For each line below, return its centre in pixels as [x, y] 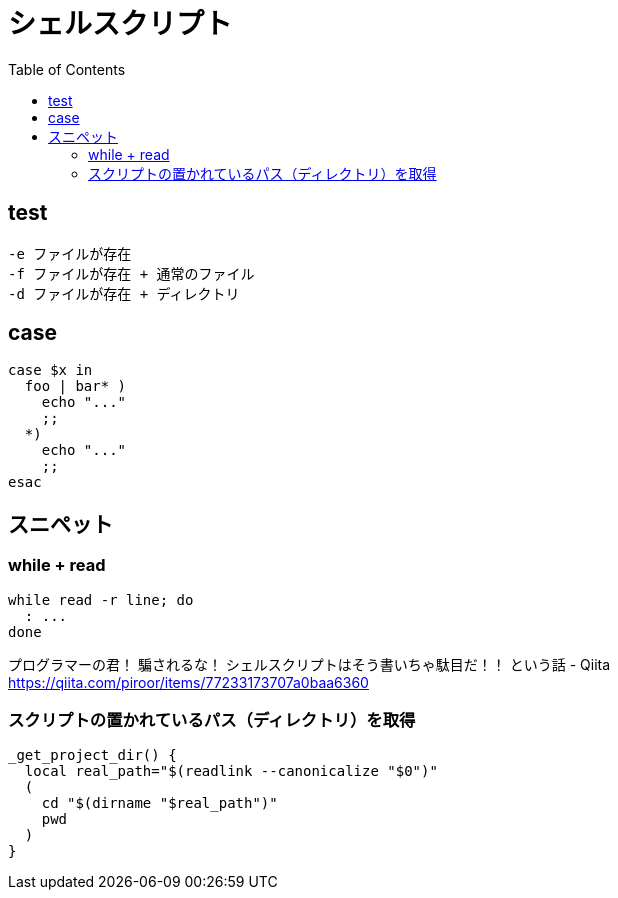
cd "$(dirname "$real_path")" [159, 803]
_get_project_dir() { [92, 755]
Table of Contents [67, 69]
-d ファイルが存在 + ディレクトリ [124, 293]
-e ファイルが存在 [70, 253]
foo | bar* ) [75, 386]
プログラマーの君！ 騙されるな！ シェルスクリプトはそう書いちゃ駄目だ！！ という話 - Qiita [309, 664]
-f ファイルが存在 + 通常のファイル [131, 273]
